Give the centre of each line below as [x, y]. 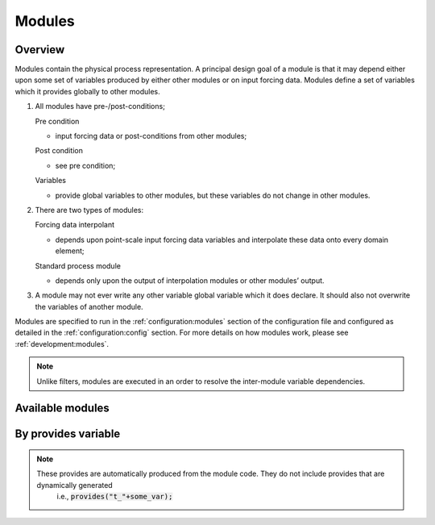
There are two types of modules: [89, 210]
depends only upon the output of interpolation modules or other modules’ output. [190, 280]
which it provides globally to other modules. [87, 91]
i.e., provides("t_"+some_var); [115, 497]
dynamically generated [75, 485]
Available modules [62, 408]
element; [70, 251]
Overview [40, 50]
